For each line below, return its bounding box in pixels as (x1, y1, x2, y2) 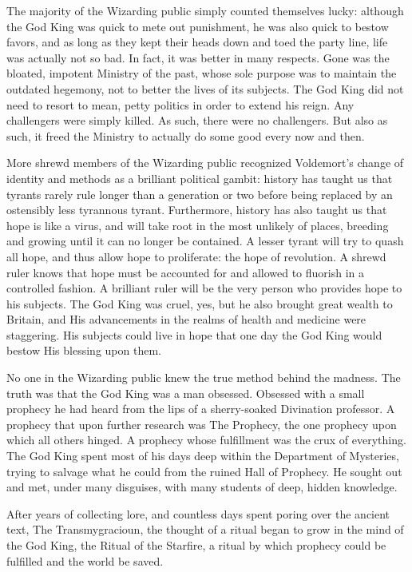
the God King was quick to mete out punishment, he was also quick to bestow (6, 18, 389, 34)
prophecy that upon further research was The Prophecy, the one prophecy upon (6, 415, 397, 432)
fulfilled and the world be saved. (6, 552, 164, 569)
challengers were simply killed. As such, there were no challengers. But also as (6, 112, 388, 129)
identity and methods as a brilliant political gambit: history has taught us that (6, 169, 393, 186)
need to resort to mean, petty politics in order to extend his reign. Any (6, 96, 355, 113)
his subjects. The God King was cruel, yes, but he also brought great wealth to (6, 295, 393, 312)
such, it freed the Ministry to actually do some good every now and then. (6, 127, 365, 144)
